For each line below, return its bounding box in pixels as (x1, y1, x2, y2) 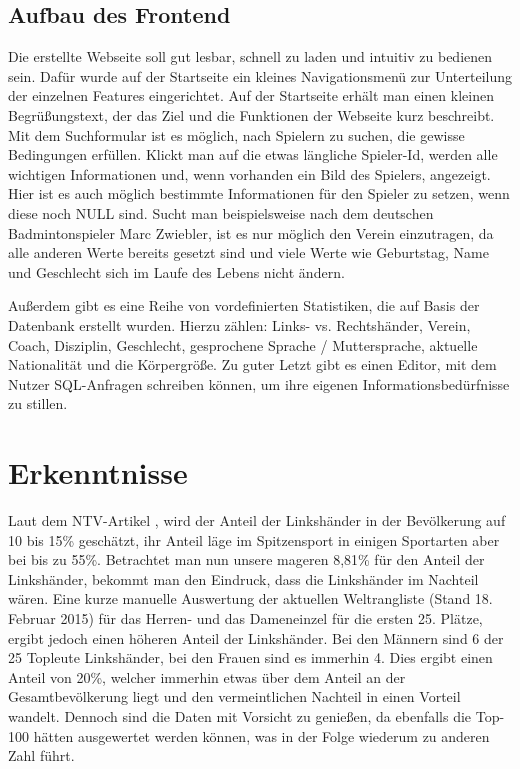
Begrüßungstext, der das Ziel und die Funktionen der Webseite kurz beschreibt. (8, 104, 495, 125)
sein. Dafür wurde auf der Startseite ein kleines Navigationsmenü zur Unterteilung (8, 65, 512, 86)
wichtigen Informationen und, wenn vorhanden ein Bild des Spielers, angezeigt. (8, 163, 491, 184)
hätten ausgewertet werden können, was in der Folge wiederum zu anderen (33, 725, 490, 746)
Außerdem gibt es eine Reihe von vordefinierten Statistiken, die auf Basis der (8, 295, 480, 316)
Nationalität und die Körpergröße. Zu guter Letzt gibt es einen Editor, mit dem (8, 354, 497, 375)
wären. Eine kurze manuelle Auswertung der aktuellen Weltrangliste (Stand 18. (8, 588, 493, 609)
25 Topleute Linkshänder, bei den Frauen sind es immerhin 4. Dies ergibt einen (8, 647, 493, 668)
